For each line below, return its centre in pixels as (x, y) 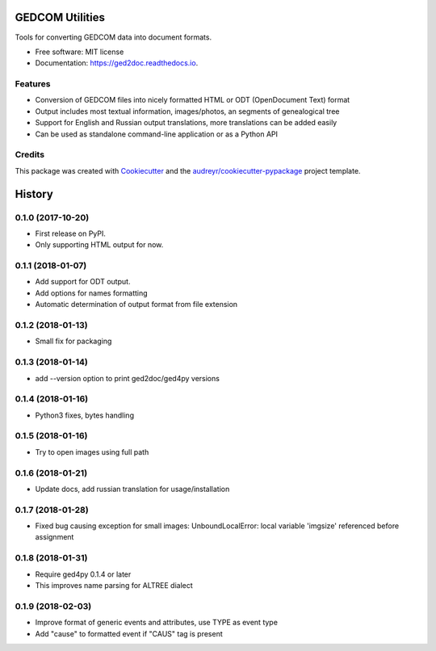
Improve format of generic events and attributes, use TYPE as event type (157, 623)
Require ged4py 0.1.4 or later (83, 574)
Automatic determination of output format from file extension (136, 304)
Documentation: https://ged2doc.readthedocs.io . (117, 63)
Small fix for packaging (73, 341)
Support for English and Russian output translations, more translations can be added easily (186, 123)
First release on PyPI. (71, 233)
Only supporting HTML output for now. (99, 245)
